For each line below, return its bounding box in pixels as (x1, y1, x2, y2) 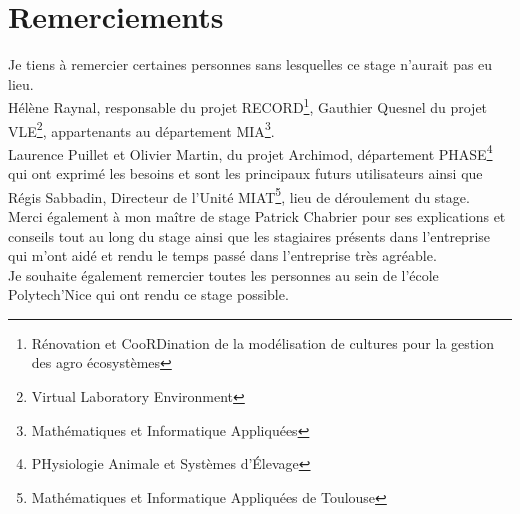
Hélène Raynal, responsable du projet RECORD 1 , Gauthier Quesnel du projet (8, 94, 488, 117)
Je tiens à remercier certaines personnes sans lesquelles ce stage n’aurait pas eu (8, 54, 493, 75)
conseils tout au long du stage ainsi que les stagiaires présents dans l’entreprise (8, 225, 491, 246)
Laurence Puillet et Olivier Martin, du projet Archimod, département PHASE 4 (8, 140, 493, 164)
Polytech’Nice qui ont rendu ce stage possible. (8, 284, 289, 305)
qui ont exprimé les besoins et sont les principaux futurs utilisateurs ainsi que (8, 163, 483, 184)
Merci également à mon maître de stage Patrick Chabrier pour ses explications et (8, 205, 506, 226)
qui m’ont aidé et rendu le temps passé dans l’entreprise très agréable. (8, 245, 437, 266)
